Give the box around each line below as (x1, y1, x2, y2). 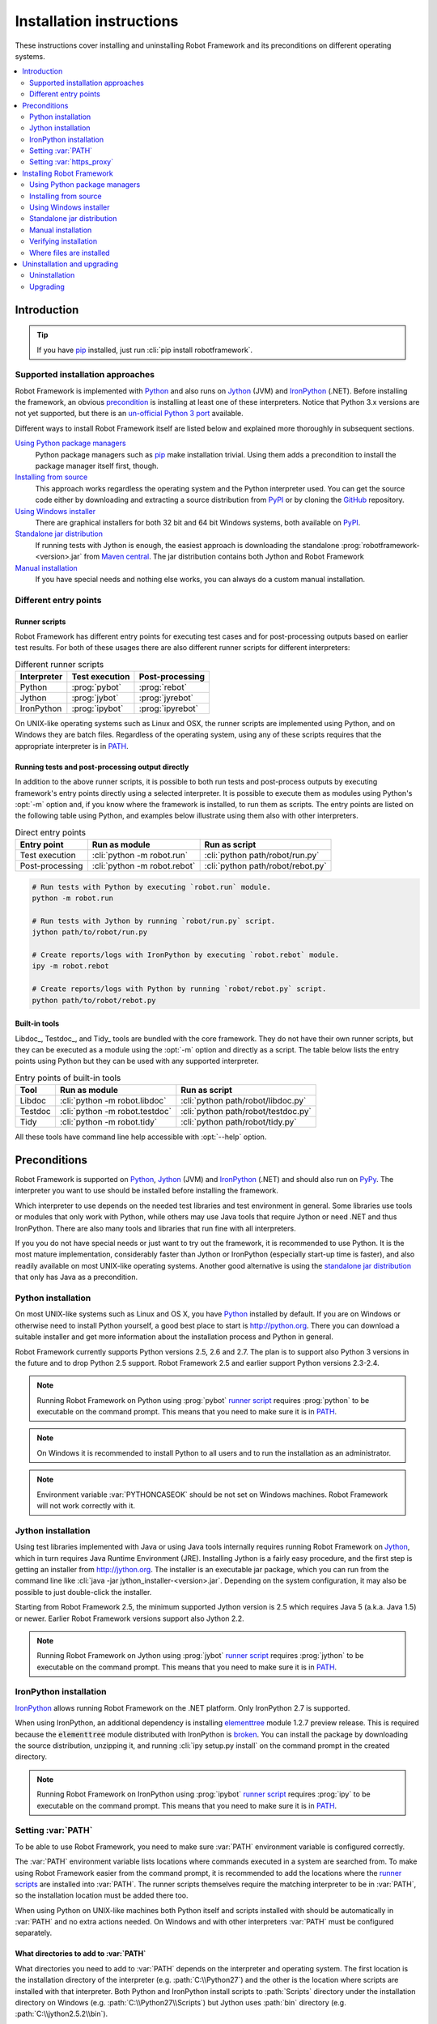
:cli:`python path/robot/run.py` (204, 850, 320, 861)
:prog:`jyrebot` (138, 692, 194, 704)
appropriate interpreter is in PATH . (15, 741, 129, 750)
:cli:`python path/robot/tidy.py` (180, 1116, 297, 1128)
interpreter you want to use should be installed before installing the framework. (15, 1186, 278, 1196)
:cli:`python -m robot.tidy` (59, 1116, 158, 1128)
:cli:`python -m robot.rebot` (91, 861, 196, 872)
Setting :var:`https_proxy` (29, 157, 113, 167)
